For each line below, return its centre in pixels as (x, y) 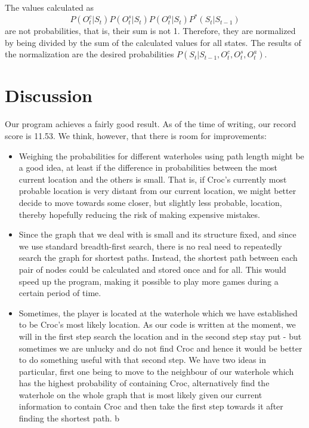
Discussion (49, 95)
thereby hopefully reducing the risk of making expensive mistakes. (139, 214)
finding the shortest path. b (69, 418)
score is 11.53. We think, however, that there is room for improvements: (136, 136)
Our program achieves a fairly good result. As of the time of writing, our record (151, 124)
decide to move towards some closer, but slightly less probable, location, (150, 202)
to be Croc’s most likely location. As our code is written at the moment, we (157, 324)
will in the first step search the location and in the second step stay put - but (160, 336)
